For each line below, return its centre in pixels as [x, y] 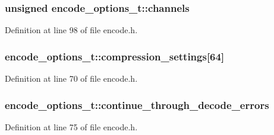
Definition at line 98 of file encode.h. [71, 30]
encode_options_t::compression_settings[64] [115, 56]
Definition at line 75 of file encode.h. [71, 126]
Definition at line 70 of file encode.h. [71, 78]
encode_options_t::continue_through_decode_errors [137, 105]
